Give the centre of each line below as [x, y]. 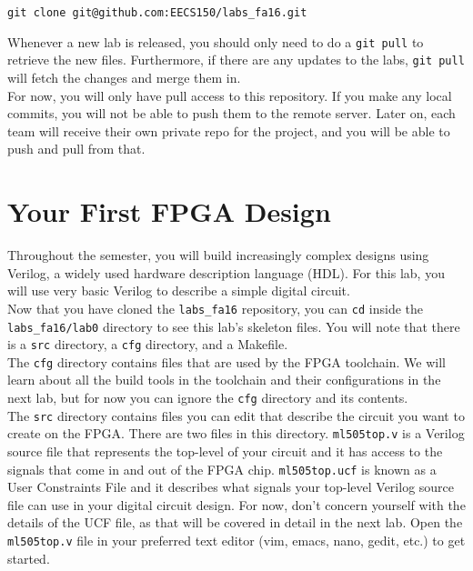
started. [29, 558]
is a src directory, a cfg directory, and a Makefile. [148, 344]
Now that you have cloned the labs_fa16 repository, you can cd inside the [215, 308]
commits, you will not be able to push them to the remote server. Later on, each [231, 113]
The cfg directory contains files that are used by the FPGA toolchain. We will [226, 361]
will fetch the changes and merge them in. [124, 77]
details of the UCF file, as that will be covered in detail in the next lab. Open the [235, 522]
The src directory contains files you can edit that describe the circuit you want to [236, 415]
